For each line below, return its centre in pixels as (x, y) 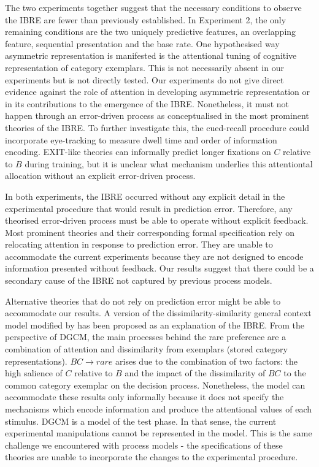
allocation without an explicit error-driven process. (100, 176)
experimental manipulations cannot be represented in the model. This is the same (159, 433)
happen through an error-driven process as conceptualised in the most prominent (157, 116)
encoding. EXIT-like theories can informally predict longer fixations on (138, 152)
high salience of (34, 373)
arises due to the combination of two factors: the (207, 361)
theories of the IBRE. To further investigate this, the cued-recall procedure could (157, 127)
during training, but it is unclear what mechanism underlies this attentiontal (169, 163)
